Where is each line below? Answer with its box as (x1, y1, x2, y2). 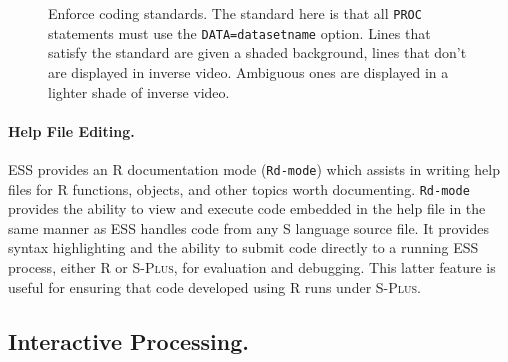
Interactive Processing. (8, 325, 250, 356)
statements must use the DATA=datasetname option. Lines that (48, 22, 431, 43)
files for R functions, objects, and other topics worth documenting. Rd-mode (8, 178, 470, 199)
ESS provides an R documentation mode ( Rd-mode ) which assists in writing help (8, 158, 500, 179)
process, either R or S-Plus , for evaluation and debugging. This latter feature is (8, 256, 496, 277)
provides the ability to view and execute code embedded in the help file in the (8, 198, 486, 219)
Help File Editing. (8, 120, 135, 141)
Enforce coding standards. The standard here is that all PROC (48, 3, 422, 23)
